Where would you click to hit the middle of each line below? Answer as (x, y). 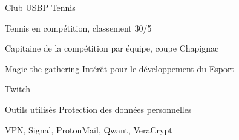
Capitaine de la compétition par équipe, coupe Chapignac (112, 48)
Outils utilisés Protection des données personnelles (98, 109)
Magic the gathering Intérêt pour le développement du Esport (119, 68)
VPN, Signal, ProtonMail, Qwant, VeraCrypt (89, 129)
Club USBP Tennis (40, 7)
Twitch (18, 89)
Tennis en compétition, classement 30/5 (78, 28)
